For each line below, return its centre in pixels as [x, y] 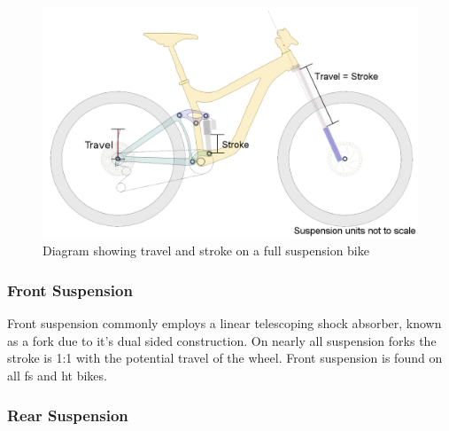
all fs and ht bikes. [57, 376]
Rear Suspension [68, 415]
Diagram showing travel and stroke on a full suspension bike [206, 251]
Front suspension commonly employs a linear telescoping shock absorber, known [224, 323]
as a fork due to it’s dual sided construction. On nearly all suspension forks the [222, 340]
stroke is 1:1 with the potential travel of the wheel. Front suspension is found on [225, 358]
